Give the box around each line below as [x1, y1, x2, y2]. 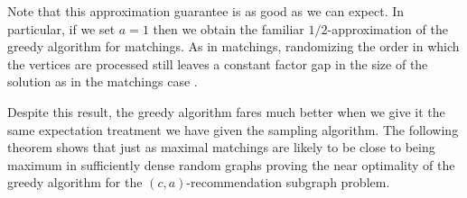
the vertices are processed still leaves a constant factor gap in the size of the [7, 54, 428, 73]
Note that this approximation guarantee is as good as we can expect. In [7, 2, 405, 20]
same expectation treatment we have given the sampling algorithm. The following [7, 120, 459, 139]
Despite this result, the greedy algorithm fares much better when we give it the [7, 102, 445, 121]
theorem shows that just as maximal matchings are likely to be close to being [7, 138, 435, 157]
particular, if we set [7, 19, 116, 38]
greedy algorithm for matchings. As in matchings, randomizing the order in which [7, 37, 460, 56]
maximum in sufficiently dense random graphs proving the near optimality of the [7, 155, 455, 174]
